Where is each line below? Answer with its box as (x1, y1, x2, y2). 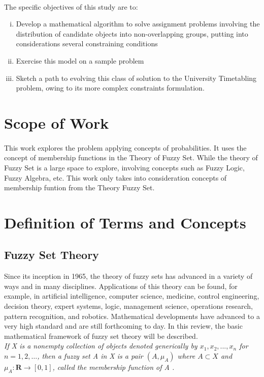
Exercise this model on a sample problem (16, 55, 144, 66)
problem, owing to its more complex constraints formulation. (16, 82, 205, 93)
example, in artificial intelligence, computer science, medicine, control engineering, (4, 291, 259, 301)
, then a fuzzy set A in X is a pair (37, 351, 143, 361)
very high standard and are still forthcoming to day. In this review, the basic (4, 321, 243, 331)
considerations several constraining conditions (16, 38, 158, 49)
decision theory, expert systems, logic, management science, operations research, (4, 301, 253, 311)
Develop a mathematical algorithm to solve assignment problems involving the (16, 18, 260, 29)
